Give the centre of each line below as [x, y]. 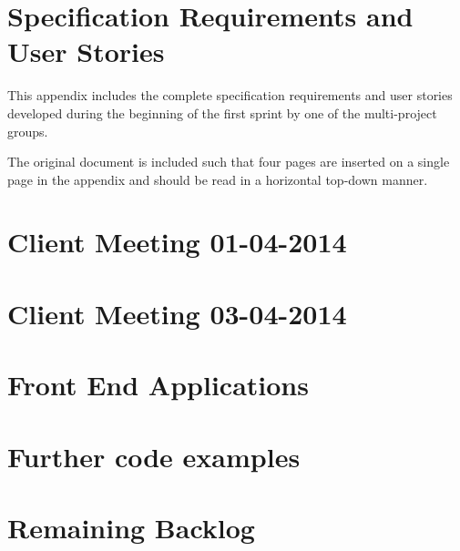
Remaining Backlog [131, 527]
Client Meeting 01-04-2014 [177, 242]
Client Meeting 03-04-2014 [177, 313]
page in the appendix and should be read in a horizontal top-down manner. [218, 179]
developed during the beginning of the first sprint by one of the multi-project [222, 112]
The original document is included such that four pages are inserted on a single [229, 162]
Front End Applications [158, 385]
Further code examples [154, 456]
